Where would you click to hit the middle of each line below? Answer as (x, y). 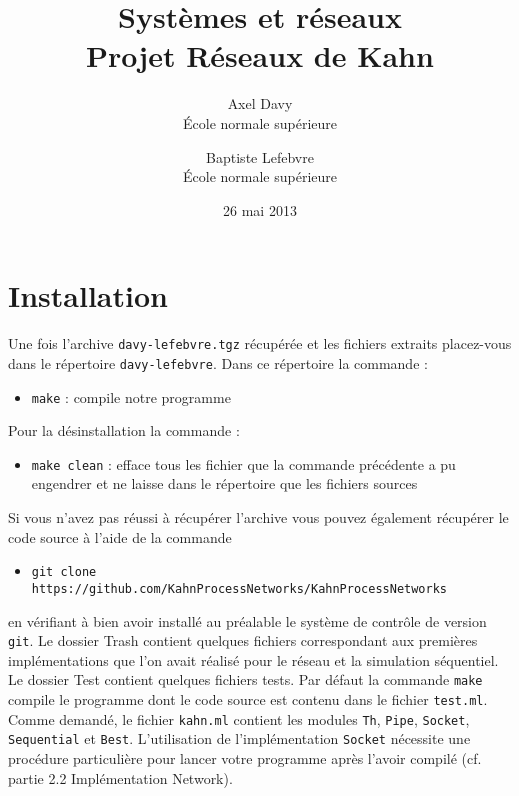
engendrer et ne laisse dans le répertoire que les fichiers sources (224, 483)
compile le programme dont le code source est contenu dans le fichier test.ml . (248, 699)
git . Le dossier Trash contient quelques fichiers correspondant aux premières (243, 640)
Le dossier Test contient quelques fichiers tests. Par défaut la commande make (245, 679)
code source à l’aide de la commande (120, 536)
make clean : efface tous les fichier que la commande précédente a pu (243, 463)
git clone (64, 572)
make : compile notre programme (131, 396)
